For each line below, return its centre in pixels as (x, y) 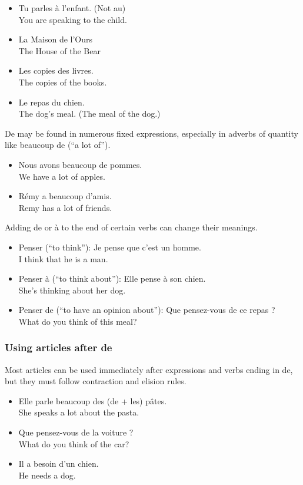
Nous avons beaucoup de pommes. (80, 164)
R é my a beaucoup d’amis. (65, 196)
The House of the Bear (59, 50)
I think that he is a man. (63, 258)
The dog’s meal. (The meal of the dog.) (89, 113)
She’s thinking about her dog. (72, 290)
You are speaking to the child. (73, 19)
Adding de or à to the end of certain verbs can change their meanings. (131, 227)
